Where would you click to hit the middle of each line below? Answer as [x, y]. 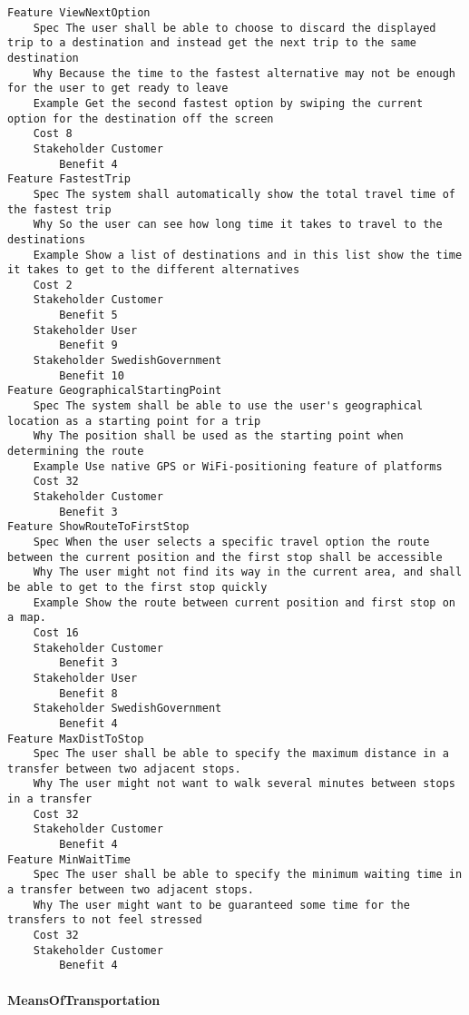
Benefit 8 [88, 693]
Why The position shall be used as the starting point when [218, 436]
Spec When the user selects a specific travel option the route [231, 542]
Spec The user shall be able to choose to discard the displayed [234, 28]
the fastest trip [59, 209]
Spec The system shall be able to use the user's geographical [228, 406]
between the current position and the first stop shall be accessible [225, 557]
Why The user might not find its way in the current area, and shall [248, 572]
